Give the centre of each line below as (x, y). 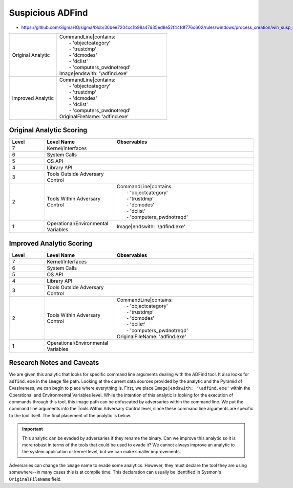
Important (33, 429)
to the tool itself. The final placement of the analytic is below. (70, 415)
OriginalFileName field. (35, 479)
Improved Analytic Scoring (51, 243)
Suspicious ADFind (48, 13)
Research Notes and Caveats (54, 363)
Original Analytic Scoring (48, 130)
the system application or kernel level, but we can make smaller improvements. (102, 452)
